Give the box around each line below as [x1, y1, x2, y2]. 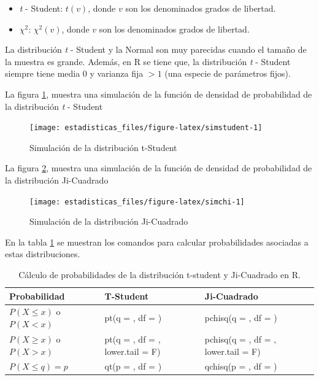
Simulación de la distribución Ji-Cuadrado [29, 215, 188, 228]
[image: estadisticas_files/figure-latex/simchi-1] [29, 197, 245, 206]
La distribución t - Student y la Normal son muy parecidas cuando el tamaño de [5, 43, 307, 56]
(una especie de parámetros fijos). [164, 67, 291, 80]
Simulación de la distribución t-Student [29, 141, 177, 153]
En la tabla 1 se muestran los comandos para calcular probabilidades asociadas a [5, 235, 309, 248]
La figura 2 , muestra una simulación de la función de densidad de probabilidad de [5, 161, 312, 174]
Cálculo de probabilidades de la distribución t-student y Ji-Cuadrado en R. [18, 268, 301, 281]
